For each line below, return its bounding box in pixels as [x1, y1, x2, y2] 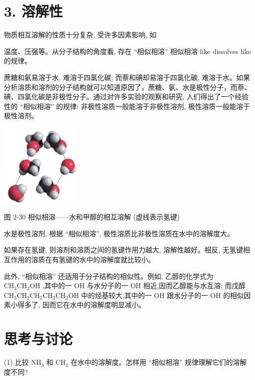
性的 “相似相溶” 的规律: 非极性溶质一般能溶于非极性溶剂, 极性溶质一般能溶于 [4, 101, 250, 111]
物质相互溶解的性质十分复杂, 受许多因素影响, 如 [4, 29, 157, 40]
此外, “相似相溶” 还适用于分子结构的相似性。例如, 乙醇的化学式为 [4, 271, 213, 281]
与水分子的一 [87, 280, 128, 291]
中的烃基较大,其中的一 [81, 290, 152, 300]
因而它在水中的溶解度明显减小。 [42, 299, 146, 310]
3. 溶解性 [4, 1, 63, 21]
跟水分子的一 [167, 290, 208, 300]
